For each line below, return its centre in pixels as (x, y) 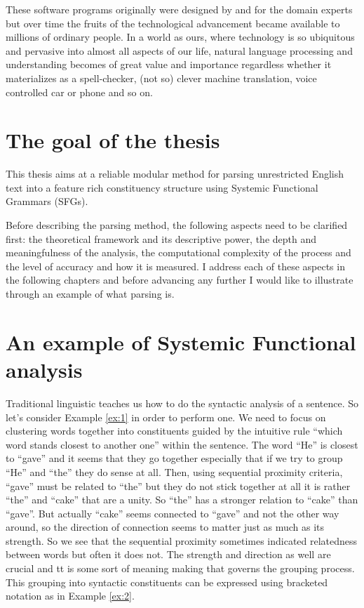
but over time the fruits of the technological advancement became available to (173, 23)
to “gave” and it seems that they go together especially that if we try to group (174, 458)
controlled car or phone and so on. (79, 92)
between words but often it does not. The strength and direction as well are (168, 554)
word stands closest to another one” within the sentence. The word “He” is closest (182, 444)
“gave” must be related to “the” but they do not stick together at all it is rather (178, 485)
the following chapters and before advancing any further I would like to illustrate (180, 280)
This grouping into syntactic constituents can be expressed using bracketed (167, 582)
